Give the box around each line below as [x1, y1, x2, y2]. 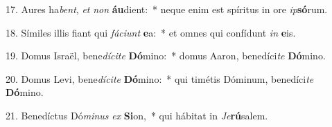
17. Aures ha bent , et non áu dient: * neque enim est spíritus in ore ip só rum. [6, 2, 328, 16]
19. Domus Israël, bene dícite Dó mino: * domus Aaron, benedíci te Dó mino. [6, 48, 326, 63]
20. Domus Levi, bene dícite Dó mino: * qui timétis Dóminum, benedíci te [6, 71, 314, 86]
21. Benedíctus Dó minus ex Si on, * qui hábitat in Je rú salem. [6, 108, 268, 122]
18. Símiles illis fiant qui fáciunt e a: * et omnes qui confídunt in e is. [6, 25, 296, 39]
